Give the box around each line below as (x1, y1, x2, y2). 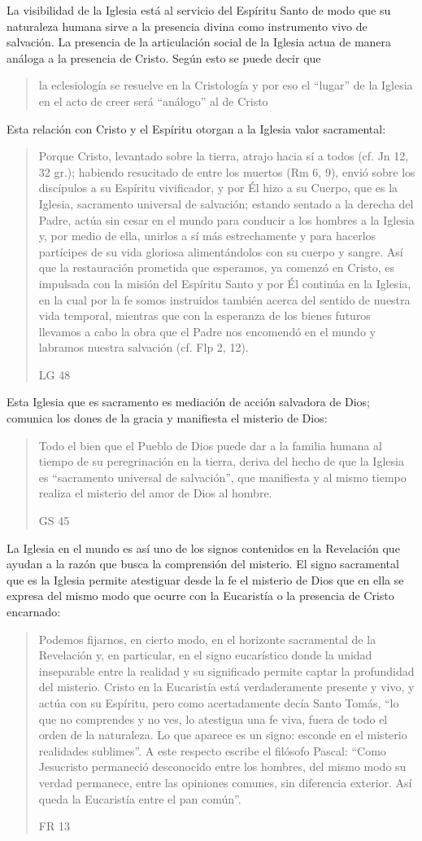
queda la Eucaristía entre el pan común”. (38, 790, 241, 807)
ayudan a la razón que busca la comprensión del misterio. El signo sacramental (7, 555, 399, 572)
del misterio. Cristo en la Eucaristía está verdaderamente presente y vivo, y (38, 678, 415, 695)
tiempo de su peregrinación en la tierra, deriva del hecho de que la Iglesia (38, 453, 404, 470)
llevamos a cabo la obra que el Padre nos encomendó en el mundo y (38, 322, 376, 339)
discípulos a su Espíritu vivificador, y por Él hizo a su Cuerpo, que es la (38, 179, 398, 196)
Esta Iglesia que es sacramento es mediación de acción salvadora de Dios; (7, 393, 370, 410)
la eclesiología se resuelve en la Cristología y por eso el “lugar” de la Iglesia (38, 77, 413, 94)
